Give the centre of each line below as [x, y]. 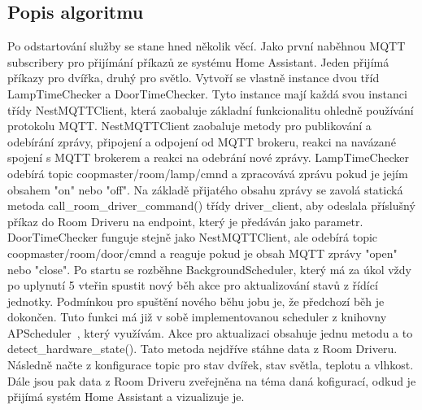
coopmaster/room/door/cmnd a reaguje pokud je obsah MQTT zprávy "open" [202, 253]
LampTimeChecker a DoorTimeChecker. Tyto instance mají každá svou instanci [207, 93]
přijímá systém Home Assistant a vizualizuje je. [126, 397]
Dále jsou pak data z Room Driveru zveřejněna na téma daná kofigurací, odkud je [212, 380]
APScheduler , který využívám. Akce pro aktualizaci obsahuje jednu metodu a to [210, 332]
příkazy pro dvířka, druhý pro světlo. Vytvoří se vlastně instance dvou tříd [194, 78]
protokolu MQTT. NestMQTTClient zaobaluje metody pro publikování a [189, 126]
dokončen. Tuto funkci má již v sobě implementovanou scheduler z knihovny [197, 317]
